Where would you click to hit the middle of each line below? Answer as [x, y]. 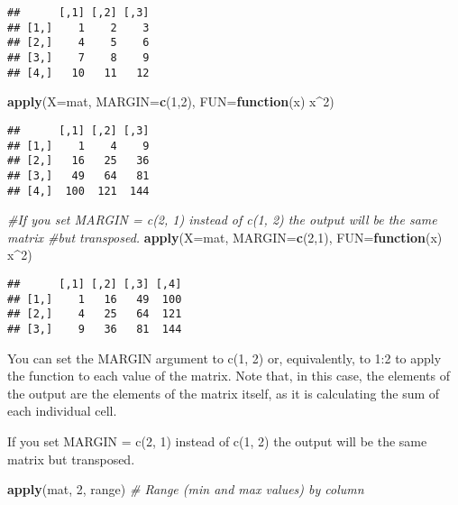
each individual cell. [62, 411]
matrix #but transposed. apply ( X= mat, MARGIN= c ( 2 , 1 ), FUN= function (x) [225, 237]
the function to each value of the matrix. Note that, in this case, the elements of [229, 376]
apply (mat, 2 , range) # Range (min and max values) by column [186, 489]
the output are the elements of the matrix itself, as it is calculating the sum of [224, 393]
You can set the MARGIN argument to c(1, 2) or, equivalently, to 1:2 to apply [224, 358]
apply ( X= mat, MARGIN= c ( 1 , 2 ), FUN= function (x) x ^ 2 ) [171, 101]
